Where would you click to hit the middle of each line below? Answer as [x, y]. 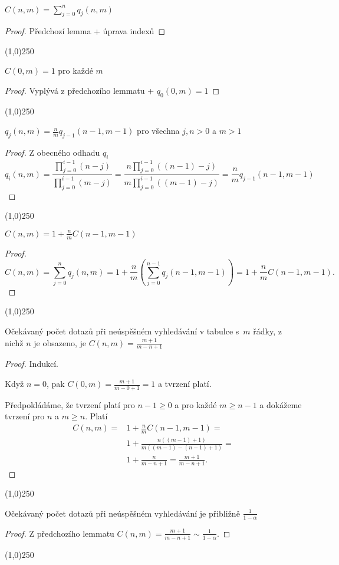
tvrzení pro [25, 416]
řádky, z [267, 331]
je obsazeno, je [60, 342]
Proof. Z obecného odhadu [52, 152]
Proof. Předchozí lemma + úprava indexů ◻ [85, 31]
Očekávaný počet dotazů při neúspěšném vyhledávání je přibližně [122, 513]
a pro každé [196, 404]
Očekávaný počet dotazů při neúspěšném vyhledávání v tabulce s [122, 331]
